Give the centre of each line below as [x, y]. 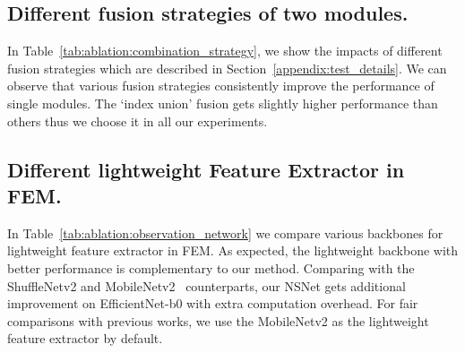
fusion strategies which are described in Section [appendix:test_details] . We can [227, 68]
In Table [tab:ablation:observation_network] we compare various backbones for [225, 232]
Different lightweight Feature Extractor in [206, 169]
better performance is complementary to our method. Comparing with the [211, 267]
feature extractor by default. [85, 338]
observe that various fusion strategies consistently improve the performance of [221, 86]
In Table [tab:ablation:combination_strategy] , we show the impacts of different [225, 51]
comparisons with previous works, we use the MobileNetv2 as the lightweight [218, 320]
